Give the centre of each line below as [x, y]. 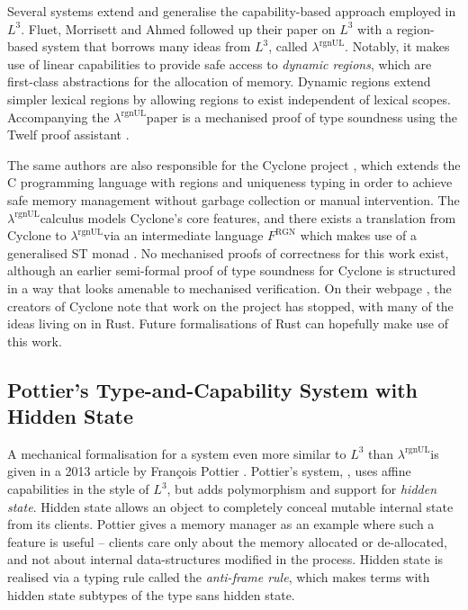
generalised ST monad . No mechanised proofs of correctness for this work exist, [228, 252]
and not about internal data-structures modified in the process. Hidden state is [225, 559]
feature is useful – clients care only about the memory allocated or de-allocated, [227, 541]
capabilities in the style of [78, 489]
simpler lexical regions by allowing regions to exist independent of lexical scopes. [229, 99]
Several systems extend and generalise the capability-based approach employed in [232, 11]
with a [375, 28]
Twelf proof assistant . [68, 135]
